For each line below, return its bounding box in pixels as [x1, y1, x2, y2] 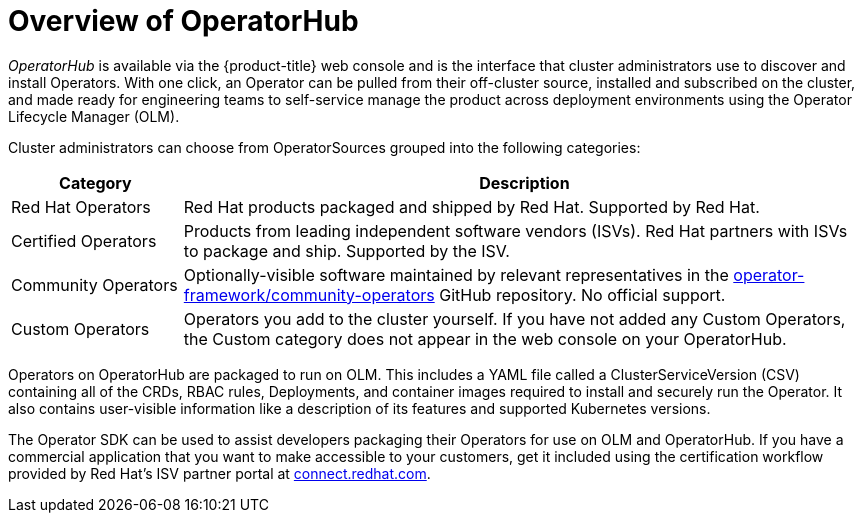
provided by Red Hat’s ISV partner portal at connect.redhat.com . [8, 464, 431, 482]
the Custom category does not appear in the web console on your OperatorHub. [183, 328, 787, 349]
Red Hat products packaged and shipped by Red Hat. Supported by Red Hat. [183, 196, 760, 217]
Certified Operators [11, 230, 157, 251]
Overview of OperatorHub [8, 4, 359, 38]
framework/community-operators [183, 284, 435, 305]
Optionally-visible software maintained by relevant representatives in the [183, 264, 729, 285]
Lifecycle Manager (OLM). [8, 107, 180, 125]
